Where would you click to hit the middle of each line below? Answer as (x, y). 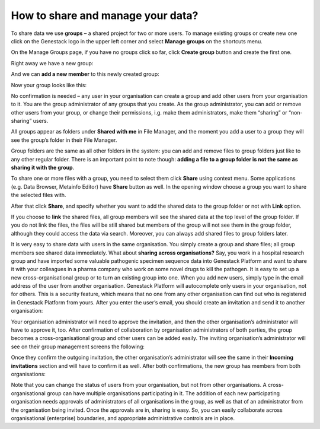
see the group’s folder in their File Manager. (64, 140)
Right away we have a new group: (52, 63)
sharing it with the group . (43, 168)
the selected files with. (39, 195)
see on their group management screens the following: (78, 347)
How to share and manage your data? (105, 15)
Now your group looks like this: (49, 85)
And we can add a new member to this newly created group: (85, 74)
